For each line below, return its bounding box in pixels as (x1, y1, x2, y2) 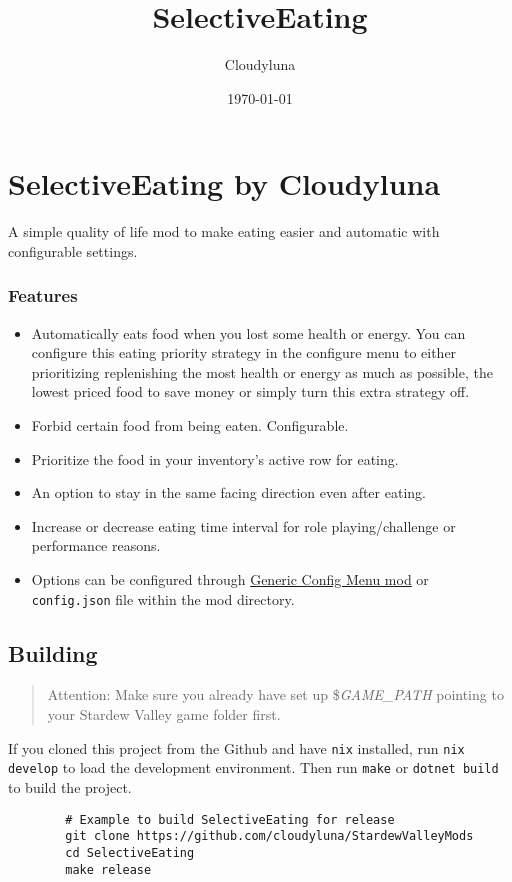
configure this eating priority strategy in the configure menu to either (31, 342, 457, 363)
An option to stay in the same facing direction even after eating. (31, 482, 426, 503)
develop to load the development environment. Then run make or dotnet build (8, 757, 499, 778)
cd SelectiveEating (65, 845, 195, 860)
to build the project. (8, 776, 132, 797)
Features (8, 283, 78, 308)
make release (65, 862, 152, 877)
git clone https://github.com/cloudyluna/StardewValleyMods (65, 829, 474, 844)
